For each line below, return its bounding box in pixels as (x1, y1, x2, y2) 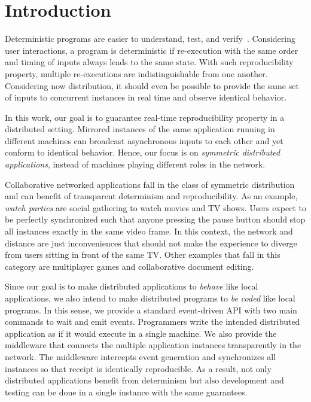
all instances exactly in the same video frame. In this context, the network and (5, 225, 293, 237)
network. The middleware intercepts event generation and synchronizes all (5, 350, 276, 363)
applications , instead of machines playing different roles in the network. (5, 158, 266, 170)
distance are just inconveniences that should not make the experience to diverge (5, 236, 297, 249)
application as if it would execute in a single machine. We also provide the (5, 327, 277, 339)
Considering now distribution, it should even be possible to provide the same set (5, 79, 299, 92)
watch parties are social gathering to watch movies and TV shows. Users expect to (5, 201, 306, 214)
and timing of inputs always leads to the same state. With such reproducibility (5, 56, 294, 68)
